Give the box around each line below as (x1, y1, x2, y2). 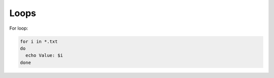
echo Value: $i (25, 53, 63, 58)
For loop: (9, 25, 28, 31)
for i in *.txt (20, 38, 58, 44)
